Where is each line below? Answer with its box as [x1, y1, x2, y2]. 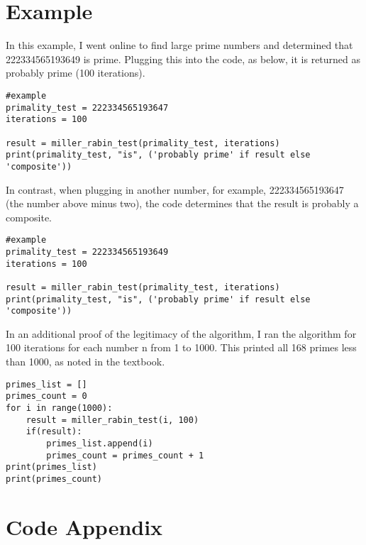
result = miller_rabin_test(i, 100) [26, 414, 199, 425]
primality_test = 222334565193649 [6, 246, 169, 257]
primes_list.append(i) [46, 438, 153, 448]
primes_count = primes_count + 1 [46, 450, 204, 461]
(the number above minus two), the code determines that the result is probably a [6, 196, 359, 211]
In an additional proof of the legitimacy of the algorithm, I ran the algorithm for [6, 326, 357, 341]
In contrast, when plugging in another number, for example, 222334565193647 [6, 182, 344, 197]
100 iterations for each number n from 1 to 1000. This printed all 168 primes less [6, 340, 357, 355]
